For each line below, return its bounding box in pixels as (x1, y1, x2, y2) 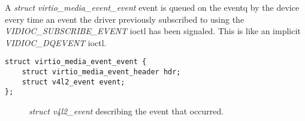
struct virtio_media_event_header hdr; (22, 68, 181, 77)
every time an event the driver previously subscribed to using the (5, 13, 244, 25)
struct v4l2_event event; (22, 77, 125, 86)
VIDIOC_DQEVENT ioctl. (5, 36, 107, 49)
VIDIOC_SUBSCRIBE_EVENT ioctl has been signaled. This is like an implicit (5, 25, 301, 37)
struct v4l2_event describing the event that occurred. (29, 105, 224, 117)
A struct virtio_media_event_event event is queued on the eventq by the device (5, 1, 300, 13)
